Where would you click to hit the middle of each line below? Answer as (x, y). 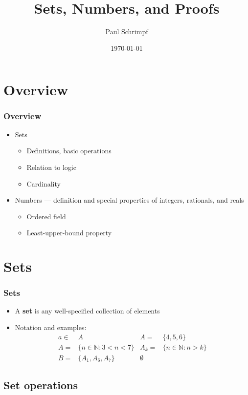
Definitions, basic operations (69, 151)
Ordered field (46, 216)
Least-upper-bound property (69, 233)
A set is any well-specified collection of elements (87, 311)
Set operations (41, 385)
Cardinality (44, 183)
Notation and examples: (51, 327)
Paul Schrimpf (127, 31)
